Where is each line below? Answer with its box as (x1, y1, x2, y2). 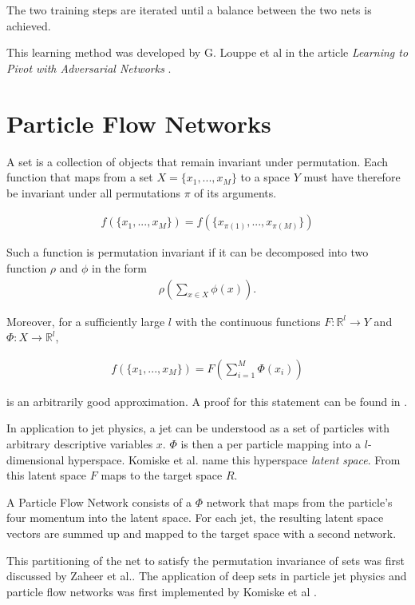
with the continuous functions (175, 312, 321, 329)
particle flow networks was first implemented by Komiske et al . (6, 583, 317, 599)
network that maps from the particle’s (206, 493, 393, 510)
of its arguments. (194, 184, 277, 201)
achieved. (6, 17, 51, 34)
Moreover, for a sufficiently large (6, 312, 165, 329)
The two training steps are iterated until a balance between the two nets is (6, 2, 372, 18)
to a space (240, 169, 290, 185)
